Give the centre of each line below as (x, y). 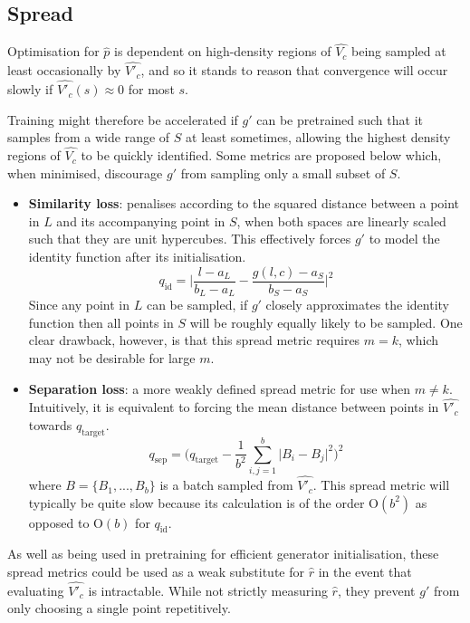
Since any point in (79, 305)
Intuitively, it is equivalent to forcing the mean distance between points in (234, 407)
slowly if (30, 89)
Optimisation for (53, 51)
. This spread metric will (381, 485)
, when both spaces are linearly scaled (341, 220)
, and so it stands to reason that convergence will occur (294, 70)
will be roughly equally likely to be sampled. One (326, 322)
